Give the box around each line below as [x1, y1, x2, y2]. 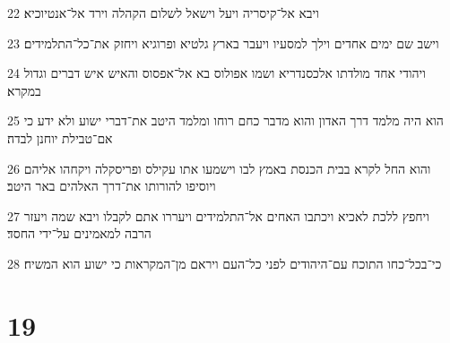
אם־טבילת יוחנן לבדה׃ [7, 128, 113, 147]
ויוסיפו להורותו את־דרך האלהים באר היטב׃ [7, 176, 216, 195]
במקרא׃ [7, 81, 41, 99]
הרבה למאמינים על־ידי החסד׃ [7, 224, 151, 243]
